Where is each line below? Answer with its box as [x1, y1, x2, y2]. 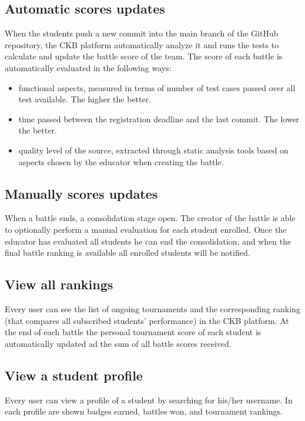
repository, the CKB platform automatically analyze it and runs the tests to [5, 38, 279, 51]
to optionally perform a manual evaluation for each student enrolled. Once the [5, 223, 287, 235]
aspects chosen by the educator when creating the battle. [18, 155, 224, 168]
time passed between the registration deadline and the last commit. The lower [18, 112, 300, 125]
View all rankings [5, 275, 113, 293]
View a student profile [5, 366, 143, 384]
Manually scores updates [5, 184, 158, 202]
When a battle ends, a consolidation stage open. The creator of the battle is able [5, 212, 296, 224]
